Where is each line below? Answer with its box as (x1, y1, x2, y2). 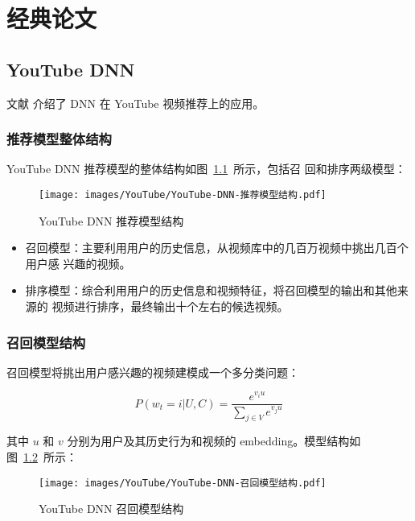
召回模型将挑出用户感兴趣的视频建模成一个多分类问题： (6, 363, 299, 380)
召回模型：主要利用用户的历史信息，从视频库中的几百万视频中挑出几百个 (25, 239, 409, 256)
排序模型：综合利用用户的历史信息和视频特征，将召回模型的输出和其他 (25, 282, 397, 299)
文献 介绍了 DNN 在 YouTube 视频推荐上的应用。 (6, 94, 265, 111)
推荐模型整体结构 (6, 129, 112, 149)
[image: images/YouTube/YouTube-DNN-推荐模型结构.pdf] (39, 188, 327, 201)
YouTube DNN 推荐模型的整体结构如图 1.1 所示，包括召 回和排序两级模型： (6, 160, 406, 177)
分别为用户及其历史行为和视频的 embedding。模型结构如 (67, 432, 361, 449)
